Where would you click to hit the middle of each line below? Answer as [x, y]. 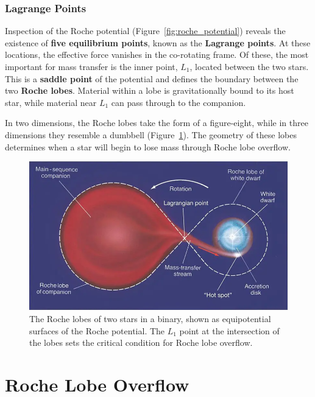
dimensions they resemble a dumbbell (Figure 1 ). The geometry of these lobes [151, 134]
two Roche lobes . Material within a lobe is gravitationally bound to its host [150, 90]
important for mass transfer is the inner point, [91, 66]
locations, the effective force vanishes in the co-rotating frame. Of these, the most [157, 54]
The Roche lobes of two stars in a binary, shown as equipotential [150, 319]
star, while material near [51, 102]
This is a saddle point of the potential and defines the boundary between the [152, 78]
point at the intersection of [229, 330]
